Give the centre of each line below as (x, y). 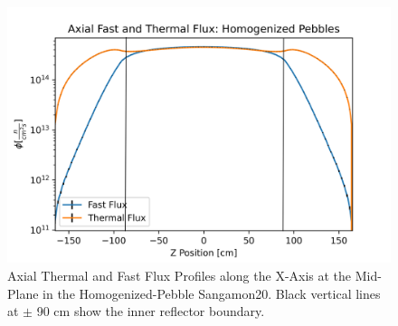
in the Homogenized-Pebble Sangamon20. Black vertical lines (212, 293)
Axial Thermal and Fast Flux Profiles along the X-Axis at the (180, 275)
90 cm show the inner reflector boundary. (151, 311)
